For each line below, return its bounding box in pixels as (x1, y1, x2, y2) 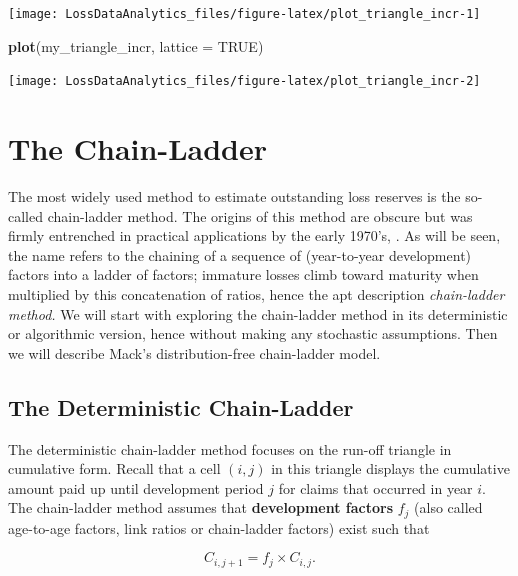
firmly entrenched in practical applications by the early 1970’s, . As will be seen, (8, 225, 501, 246)
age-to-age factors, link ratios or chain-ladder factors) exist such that (8, 517, 430, 538)
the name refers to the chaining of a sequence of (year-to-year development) (8, 244, 472, 265)
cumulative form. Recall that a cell (8, 458, 221, 479)
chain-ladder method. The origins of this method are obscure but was (47, 205, 473, 226)
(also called (414, 497, 483, 518)
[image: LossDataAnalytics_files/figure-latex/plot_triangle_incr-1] (8, 7, 481, 21)
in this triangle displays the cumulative (271, 458, 510, 479)
